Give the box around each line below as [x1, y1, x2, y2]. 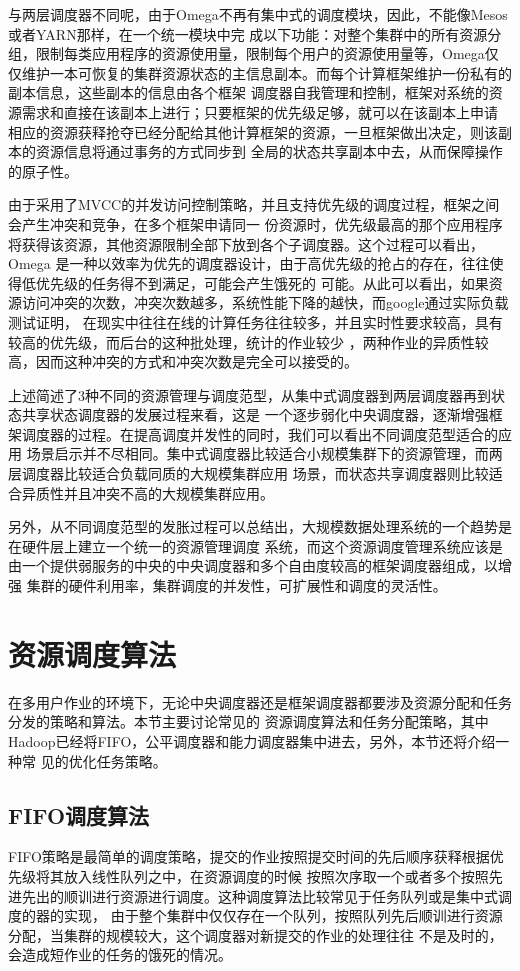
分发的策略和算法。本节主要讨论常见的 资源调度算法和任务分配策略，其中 [8, 711, 489, 732]
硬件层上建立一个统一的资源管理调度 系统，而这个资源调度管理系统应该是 [21, 535, 503, 556]
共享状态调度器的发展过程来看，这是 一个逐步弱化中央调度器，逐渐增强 [21, 404, 489, 425]
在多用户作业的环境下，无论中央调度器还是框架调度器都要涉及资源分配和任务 [8, 691, 512, 712]
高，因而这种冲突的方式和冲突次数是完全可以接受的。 [8, 351, 358, 372]
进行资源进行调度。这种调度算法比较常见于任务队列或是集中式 [91, 885, 498, 906]
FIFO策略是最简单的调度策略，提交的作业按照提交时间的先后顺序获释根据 [8, 846, 490, 867]
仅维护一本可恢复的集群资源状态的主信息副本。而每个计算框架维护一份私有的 [8, 62, 512, 83]
